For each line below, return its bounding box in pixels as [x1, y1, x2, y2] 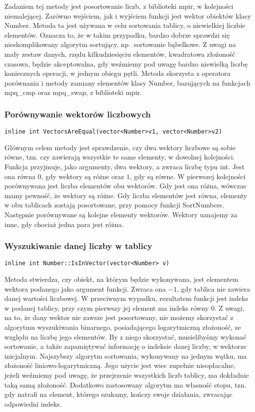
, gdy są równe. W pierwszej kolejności [129, 171, 246, 181]
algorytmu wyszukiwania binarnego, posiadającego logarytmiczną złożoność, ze [4, 322, 241, 332]
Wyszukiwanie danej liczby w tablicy [4, 240, 153, 252]
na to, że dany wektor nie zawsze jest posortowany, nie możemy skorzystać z [4, 312, 233, 322]
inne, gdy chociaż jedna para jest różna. [4, 219, 124, 229]
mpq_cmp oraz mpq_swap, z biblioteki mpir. [4, 87, 142, 97]
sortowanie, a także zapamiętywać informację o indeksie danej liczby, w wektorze [4, 341, 247, 351]
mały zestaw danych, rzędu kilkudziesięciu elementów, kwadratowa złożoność [4, 48, 235, 59]
